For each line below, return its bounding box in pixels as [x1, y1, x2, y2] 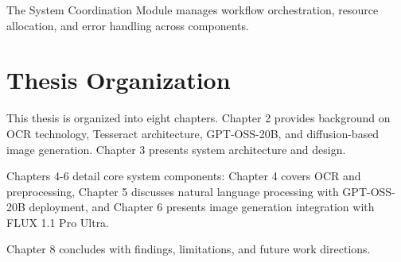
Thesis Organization [6, 64, 231, 96]
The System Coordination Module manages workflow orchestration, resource [6, 2, 379, 17]
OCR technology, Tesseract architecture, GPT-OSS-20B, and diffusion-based [6, 125, 380, 141]
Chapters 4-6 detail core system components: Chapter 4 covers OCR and [6, 168, 361, 184]
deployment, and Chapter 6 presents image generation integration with [29, 198, 375, 215]
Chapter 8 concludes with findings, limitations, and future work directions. [6, 241, 371, 257]
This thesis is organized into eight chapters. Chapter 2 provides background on [6, 110, 391, 126]
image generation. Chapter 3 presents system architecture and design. [6, 141, 346, 157]
